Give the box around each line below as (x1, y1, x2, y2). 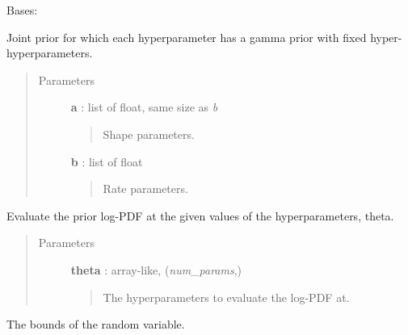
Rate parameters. (103, 180, 188, 197)
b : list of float (70, 153, 143, 170)
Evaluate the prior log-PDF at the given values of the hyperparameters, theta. (6, 207, 394, 224)
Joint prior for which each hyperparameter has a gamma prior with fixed (6, 28, 367, 45)
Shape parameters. (103, 125, 195, 142)
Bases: (6, 2, 38, 18)
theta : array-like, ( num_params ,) (70, 261, 242, 278)
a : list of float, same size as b (70, 98, 218, 115)
